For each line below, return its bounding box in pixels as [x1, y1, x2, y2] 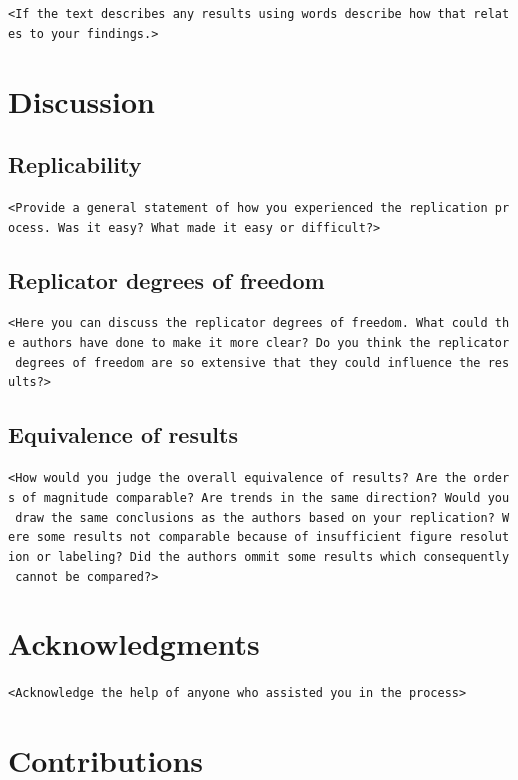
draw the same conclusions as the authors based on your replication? [15, 510, 495, 525]
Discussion [8, 80, 155, 121]
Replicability [8, 149, 142, 180]
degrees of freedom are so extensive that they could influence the [15, 355, 481, 370]
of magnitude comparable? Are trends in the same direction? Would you [22, 490, 510, 505]
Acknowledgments [8, 623, 260, 664]
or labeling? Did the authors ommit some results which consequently [36, 549, 510, 564]
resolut [459, 530, 510, 545]
